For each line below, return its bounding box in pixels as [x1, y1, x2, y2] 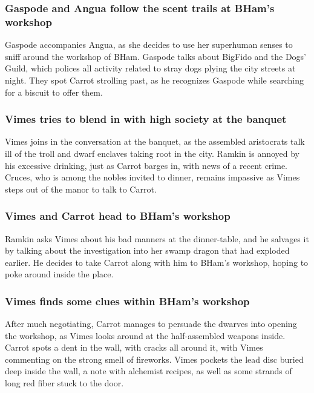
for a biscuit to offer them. [5, 85, 103, 98]
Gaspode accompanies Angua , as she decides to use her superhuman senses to [5, 38, 293, 51]
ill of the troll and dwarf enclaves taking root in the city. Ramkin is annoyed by [5, 147, 300, 159]
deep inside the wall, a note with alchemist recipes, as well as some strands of [5, 365, 292, 377]
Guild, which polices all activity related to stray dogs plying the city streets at [5, 62, 296, 74]
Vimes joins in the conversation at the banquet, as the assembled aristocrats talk [5, 135, 305, 148]
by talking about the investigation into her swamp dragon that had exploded [5, 244, 290, 257]
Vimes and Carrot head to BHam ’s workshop [5, 208, 231, 223]
